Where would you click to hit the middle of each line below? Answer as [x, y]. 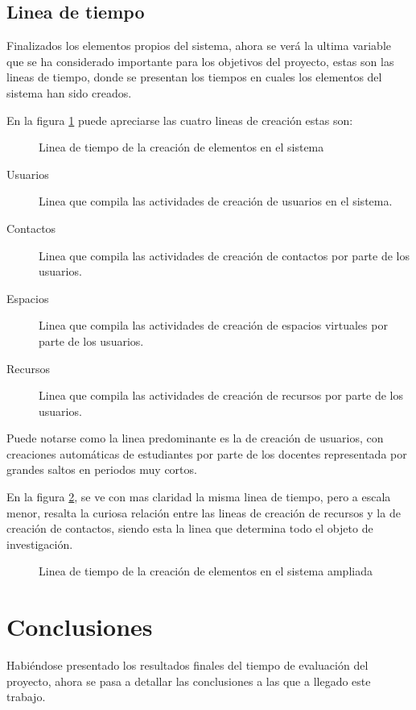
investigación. [40, 544]
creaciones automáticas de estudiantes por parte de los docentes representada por [207, 453]
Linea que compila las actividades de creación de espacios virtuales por [213, 325]
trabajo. [26, 697]
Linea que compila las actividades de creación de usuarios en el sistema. [216, 201]
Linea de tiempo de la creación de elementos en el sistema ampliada [206, 571]
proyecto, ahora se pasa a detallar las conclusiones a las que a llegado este [189, 681]
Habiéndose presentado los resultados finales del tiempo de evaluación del [187, 665]
